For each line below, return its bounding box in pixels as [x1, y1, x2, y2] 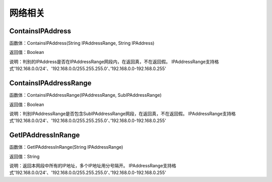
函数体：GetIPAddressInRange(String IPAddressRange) [9, 144, 123, 150]
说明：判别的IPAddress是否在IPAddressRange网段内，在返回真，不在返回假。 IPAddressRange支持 [9, 58, 215, 65]
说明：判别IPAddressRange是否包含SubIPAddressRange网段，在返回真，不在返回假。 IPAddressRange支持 [9, 110, 232, 116]
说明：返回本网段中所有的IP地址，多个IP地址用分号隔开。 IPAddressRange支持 [9, 163, 172, 168]
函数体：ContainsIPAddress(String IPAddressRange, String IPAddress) [9, 40, 155, 46]
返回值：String [9, 153, 40, 159]
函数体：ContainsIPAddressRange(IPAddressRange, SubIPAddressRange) [9, 92, 162, 98]
